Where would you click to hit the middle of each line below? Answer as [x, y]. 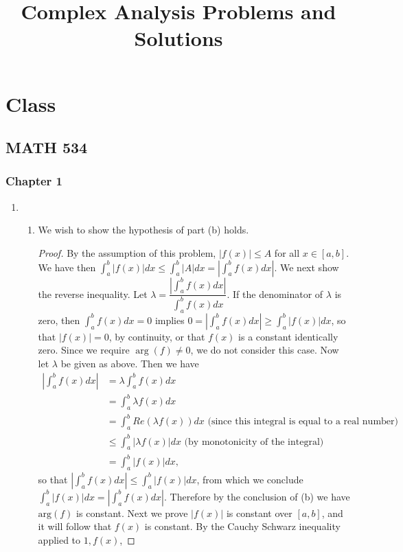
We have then [67, 267]
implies [170, 320]
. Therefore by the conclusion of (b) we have [257, 496]
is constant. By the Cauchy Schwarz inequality [242, 526]
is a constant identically [288, 336]
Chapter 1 [34, 181]
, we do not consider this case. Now [265, 350]
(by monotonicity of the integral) [254, 442]
